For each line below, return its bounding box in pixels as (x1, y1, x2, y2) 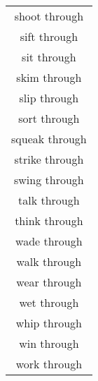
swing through (14, 171, 84, 188)
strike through (14, 151, 84, 167)
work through (15, 356, 83, 372)
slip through (19, 90, 79, 106)
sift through (20, 28, 78, 44)
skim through (16, 69, 82, 85)
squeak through (11, 131, 87, 147)
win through (19, 335, 79, 351)
